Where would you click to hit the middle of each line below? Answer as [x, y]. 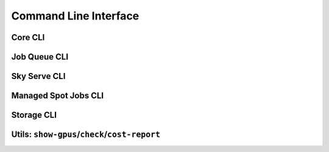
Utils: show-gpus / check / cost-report [86, 135]
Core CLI [28, 37]
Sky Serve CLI [38, 76]
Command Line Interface [75, 16]
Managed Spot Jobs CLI [57, 96]
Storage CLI [34, 115]
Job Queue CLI [40, 57]
